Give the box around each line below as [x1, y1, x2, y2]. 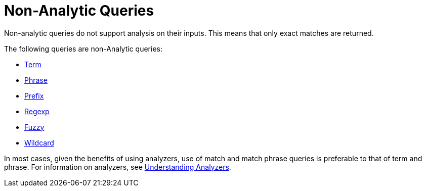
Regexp [24, 107, 50, 116]
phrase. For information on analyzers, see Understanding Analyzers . [4, 162, 231, 171]
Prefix [24, 91, 44, 100]
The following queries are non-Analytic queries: [4, 44, 162, 53]
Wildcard [24, 138, 54, 147]
